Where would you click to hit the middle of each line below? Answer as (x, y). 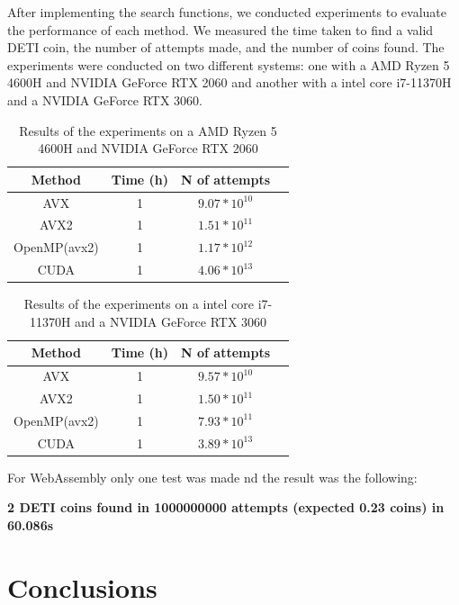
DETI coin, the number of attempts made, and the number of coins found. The (226, 47)
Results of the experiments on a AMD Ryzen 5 (148, 130)
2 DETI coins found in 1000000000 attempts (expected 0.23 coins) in (226, 507)
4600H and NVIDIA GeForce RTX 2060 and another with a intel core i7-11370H (229, 82)
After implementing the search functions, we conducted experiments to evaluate (227, 12)
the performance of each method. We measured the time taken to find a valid (220, 29)
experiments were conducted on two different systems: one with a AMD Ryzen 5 (229, 64)
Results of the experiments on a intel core (139, 304)
